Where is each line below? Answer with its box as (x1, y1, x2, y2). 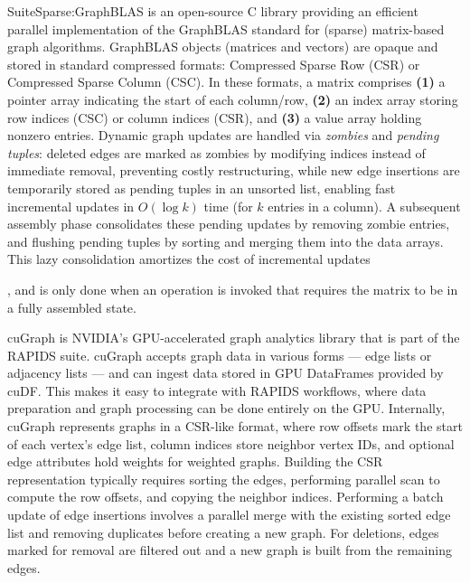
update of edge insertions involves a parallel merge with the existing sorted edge (7, 505, 451, 524)
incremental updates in (7, 196, 135, 215)
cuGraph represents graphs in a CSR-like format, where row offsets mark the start (7, 417, 463, 436)
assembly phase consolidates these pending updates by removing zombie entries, (7, 214, 450, 233)
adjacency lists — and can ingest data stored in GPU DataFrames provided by (7, 363, 444, 382)
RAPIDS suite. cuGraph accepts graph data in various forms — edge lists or (7, 345, 432, 364)
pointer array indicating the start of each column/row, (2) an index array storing (7, 89, 458, 108)
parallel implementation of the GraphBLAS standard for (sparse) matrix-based (7, 19, 445, 38)
